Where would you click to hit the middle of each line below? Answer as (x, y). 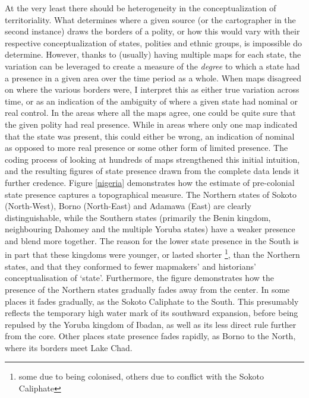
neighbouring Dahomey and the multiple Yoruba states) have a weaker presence (150, 229)
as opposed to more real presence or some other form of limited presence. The (146, 148)
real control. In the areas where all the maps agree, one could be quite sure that (150, 113)
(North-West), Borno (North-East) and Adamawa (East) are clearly (128, 206)
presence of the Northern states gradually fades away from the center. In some (147, 289)
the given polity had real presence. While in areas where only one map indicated (151, 124)
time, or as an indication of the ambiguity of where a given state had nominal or (151, 101)
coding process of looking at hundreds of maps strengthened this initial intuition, (152, 159)
